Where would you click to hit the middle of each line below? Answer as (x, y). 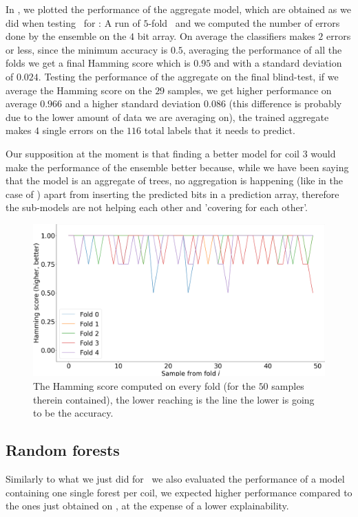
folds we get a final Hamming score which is (98, 63)
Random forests (63, 450)
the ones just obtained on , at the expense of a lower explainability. (147, 506)
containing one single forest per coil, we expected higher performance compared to (179, 492)
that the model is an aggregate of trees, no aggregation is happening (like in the (174, 180)
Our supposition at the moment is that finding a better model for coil (152, 153)
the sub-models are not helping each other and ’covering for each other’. (157, 207)
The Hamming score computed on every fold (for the (144, 386)
